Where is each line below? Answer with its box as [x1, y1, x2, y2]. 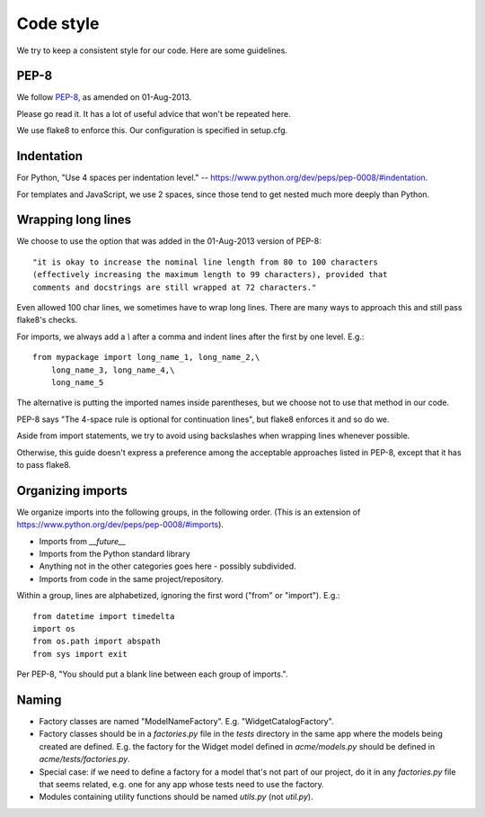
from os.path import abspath [32, 636, 161, 647]
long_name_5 [50, 377, 104, 387]
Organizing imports [16, 482, 128, 498]
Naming [16, 692, 62, 707]
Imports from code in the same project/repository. [39, 573, 225, 584]
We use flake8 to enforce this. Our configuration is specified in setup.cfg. [16, 125, 288, 136]
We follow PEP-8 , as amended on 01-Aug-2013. [16, 92, 192, 103]
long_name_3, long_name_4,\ [50, 364, 175, 375]
